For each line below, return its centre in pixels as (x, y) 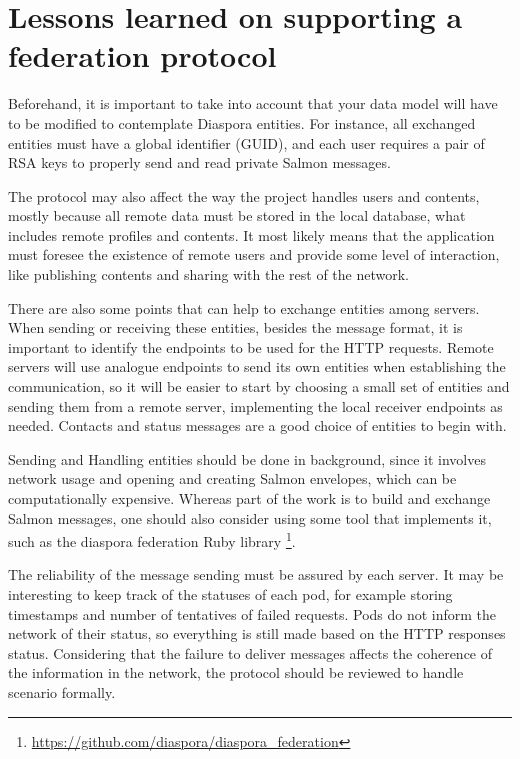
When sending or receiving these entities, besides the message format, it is (235, 327)
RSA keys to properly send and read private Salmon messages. (199, 162)
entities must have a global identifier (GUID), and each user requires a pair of (246, 142)
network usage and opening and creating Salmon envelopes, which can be (232, 478)
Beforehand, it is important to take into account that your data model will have (253, 103)
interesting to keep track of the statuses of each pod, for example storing (230, 594)
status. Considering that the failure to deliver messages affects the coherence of (250, 652)
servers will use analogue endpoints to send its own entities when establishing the (257, 366)
